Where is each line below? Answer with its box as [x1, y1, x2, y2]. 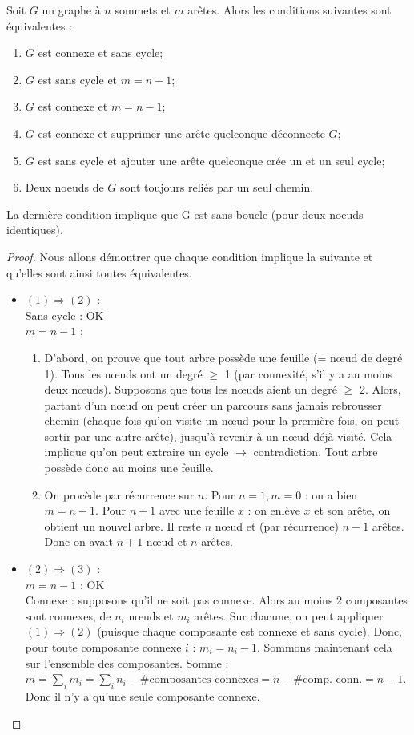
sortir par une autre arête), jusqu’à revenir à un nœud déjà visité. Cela [44, 427, 392, 444]
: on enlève [247, 502, 300, 519]
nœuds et [128, 607, 174, 624]
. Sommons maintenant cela [256, 639, 392, 655]
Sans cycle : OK [25, 306, 104, 323]
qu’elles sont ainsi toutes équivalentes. [6, 264, 192, 281]
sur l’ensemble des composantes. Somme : [25, 654, 229, 671]
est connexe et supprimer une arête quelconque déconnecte [38, 124, 325, 141]
